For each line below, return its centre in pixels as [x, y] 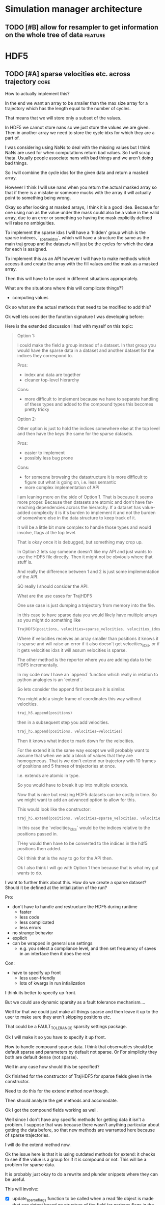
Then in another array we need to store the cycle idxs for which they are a [80, 132]
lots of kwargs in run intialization [52, 983]
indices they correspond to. [45, 356]
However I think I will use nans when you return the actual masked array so [81, 187]
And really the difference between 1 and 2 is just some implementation [88, 572]
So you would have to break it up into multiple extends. [73, 785]
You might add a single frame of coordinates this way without [79, 699]
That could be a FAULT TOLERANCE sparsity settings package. [66, 1027]
